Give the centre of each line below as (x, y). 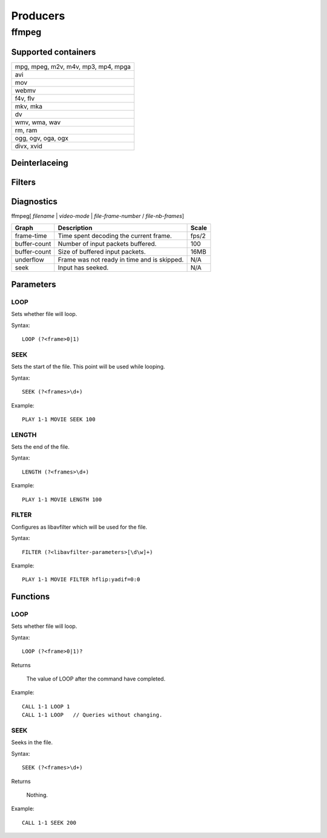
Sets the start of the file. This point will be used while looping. (88, 367)
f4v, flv (25, 98)
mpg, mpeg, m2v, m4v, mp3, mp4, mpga (73, 67)
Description (75, 228)
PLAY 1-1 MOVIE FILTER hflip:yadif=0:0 (81, 579)
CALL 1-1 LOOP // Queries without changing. (92, 715)
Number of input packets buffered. (107, 243)
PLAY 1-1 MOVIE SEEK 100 (59, 419)
